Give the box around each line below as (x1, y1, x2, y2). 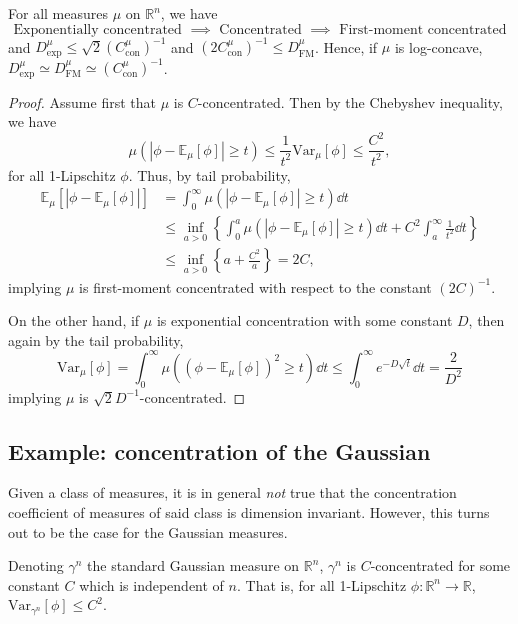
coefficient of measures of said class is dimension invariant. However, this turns (8, 501, 490, 522)
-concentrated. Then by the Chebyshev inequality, (197, 91, 503, 112)
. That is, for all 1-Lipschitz (236, 574, 407, 595)
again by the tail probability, (8, 329, 184, 350)
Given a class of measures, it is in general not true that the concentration (8, 482, 457, 503)
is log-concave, (394, 36, 483, 57)
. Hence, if (314, 36, 378, 57)
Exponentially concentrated (13, 22, 182, 37)
